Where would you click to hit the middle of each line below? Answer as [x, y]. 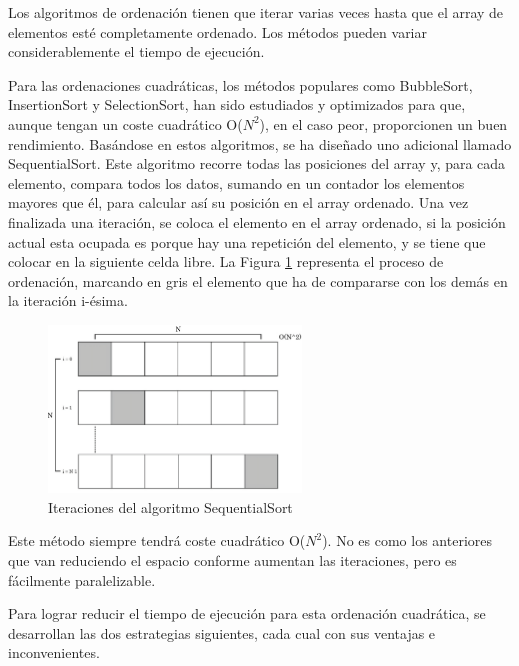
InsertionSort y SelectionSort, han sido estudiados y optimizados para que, [237, 104]
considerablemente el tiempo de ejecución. [136, 51]
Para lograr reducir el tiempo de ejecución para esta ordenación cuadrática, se [247, 613]
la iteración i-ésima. [68, 300]
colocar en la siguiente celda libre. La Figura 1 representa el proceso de [226, 261]
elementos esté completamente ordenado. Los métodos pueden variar [218, 31]
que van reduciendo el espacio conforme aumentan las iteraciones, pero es [232, 560]
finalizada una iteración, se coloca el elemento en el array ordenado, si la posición [257, 221]
